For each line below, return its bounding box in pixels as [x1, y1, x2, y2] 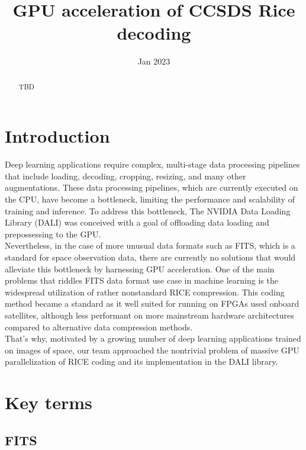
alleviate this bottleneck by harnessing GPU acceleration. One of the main [5, 262, 275, 275]
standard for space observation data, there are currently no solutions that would [5, 251, 296, 263]
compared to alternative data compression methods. [5, 320, 193, 333]
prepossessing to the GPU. [5, 227, 101, 240]
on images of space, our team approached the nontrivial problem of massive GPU [5, 343, 299, 356]
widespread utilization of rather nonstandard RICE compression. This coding [5, 285, 285, 298]
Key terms [5, 390, 92, 414]
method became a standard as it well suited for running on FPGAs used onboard [5, 297, 299, 310]
